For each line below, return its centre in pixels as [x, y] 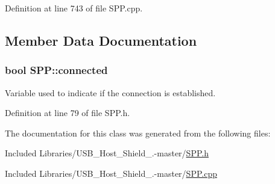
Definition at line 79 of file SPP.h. [68, 113]
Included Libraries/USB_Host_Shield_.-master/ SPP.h [107, 153]
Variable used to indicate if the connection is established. [110, 92]
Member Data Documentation [101, 40]
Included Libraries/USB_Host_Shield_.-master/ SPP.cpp [111, 173]
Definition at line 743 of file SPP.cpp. [74, 8]
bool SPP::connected [56, 70]
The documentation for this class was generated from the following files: [138, 133]
